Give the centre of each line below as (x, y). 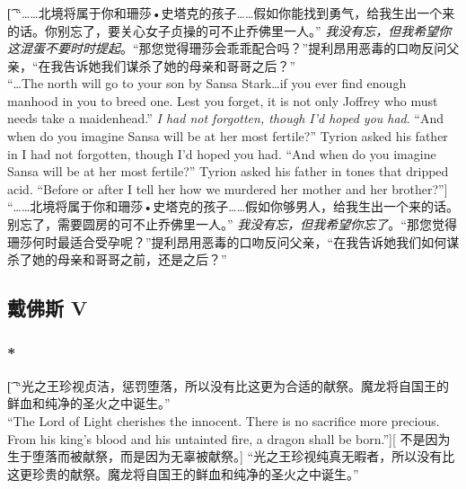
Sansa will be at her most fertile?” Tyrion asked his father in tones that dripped (228, 171)
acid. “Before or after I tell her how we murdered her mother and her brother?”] (228, 188)
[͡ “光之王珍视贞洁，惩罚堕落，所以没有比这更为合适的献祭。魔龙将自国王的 (228, 385)
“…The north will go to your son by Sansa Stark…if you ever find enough (207, 83)
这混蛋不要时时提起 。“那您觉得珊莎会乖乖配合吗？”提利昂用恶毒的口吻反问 (227, 48)
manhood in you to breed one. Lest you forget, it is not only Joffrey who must (223, 100)
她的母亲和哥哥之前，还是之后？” (129, 259)
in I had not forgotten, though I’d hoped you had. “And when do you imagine (222, 153)
